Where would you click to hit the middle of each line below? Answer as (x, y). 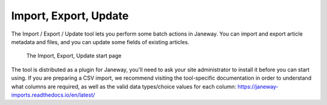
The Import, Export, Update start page (74, 56)
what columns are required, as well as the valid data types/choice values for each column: (124, 86)
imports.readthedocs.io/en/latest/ (53, 95)
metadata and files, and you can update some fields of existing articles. (100, 42)
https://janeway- (258, 86)
